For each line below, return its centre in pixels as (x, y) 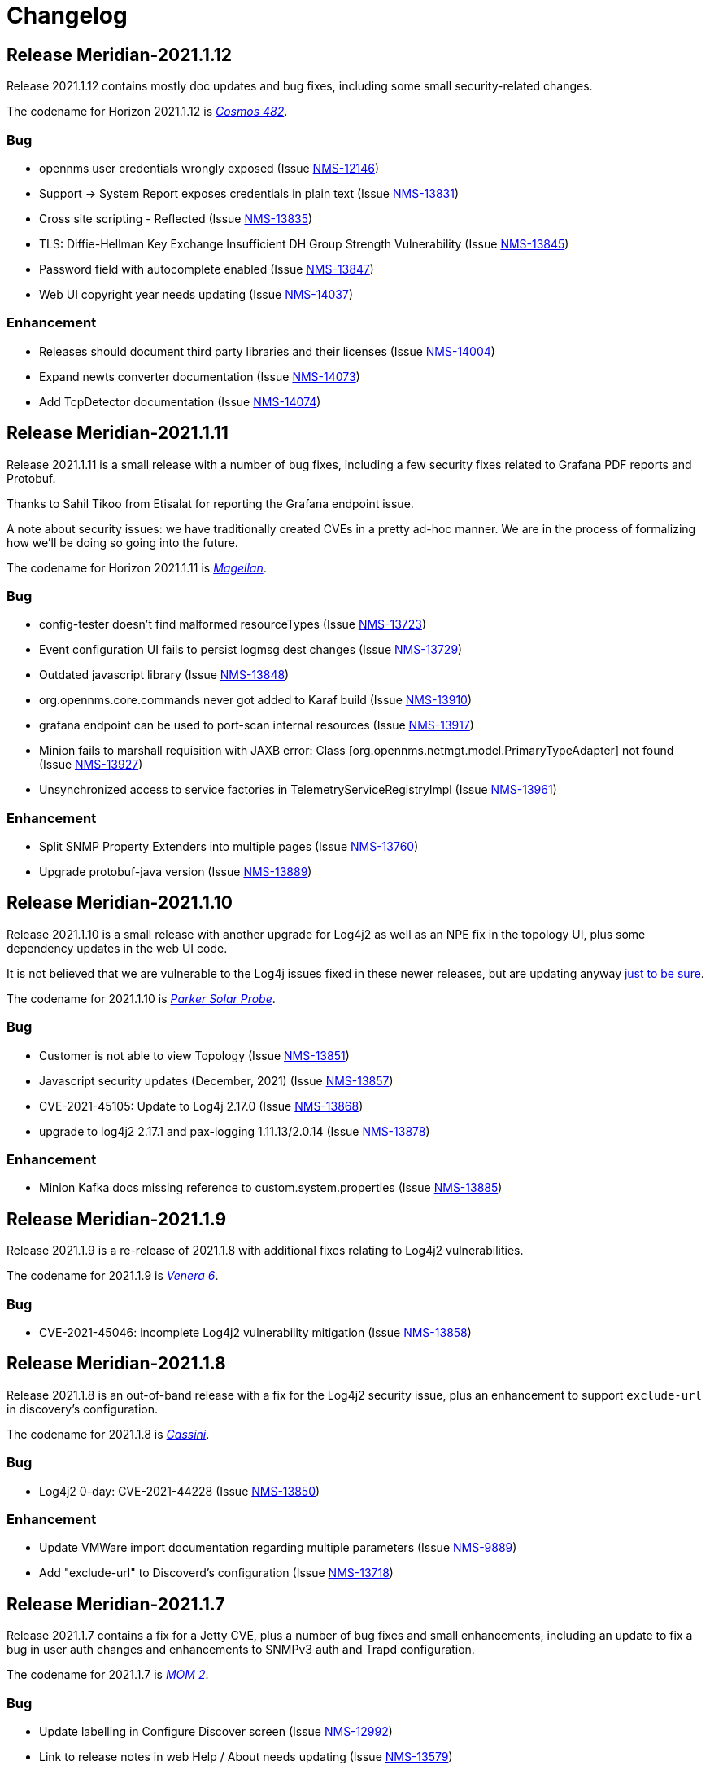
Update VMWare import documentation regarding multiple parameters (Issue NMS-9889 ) (278, 1548)
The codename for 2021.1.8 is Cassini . (108, 1434)
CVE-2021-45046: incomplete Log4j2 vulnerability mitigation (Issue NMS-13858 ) (255, 1332)
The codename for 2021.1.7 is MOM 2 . (108, 1675)
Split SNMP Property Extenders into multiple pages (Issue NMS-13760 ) (229, 847)
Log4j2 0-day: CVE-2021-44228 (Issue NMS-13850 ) (180, 1491)
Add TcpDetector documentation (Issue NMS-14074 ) (180, 401)
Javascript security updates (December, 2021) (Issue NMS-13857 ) (216, 1080)
